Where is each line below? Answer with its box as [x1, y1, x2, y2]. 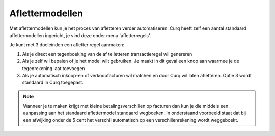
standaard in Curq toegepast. [22, 79, 84, 86]
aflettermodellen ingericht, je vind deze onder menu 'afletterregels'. [9, 32, 151, 38]
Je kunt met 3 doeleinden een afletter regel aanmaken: [9, 42, 125, 48]
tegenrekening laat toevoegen [22, 65, 85, 71]
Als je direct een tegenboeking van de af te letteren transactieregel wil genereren [22, 51, 193, 57]
